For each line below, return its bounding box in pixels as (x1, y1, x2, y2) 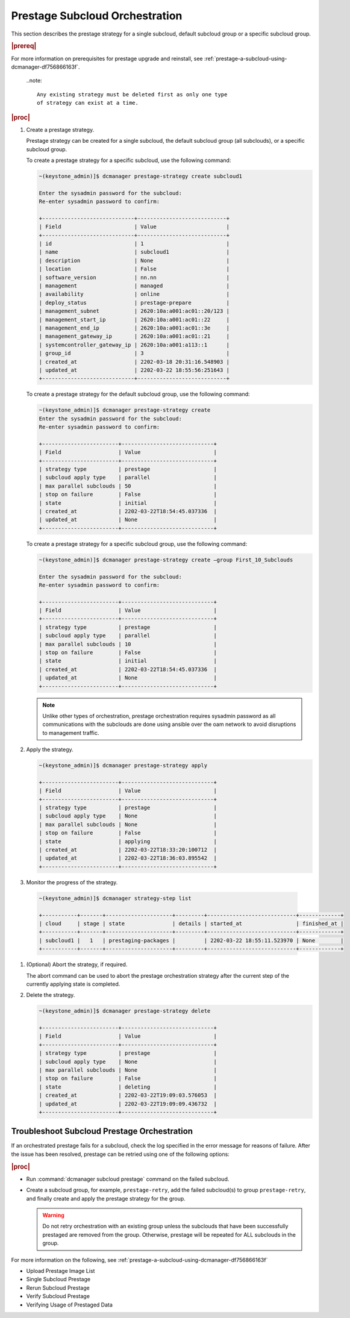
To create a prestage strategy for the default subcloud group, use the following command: (26, 390, 250, 398)
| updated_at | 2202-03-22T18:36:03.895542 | (39, 855, 217, 861)
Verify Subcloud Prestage (26, 1293, 90, 1300)
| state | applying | (39, 838, 217, 845)
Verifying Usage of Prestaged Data (26, 1301, 113, 1308)
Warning (42, 1211, 64, 1219)
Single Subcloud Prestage (26, 1276, 90, 1283)
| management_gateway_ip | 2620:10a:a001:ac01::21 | (39, 333, 230, 340)
